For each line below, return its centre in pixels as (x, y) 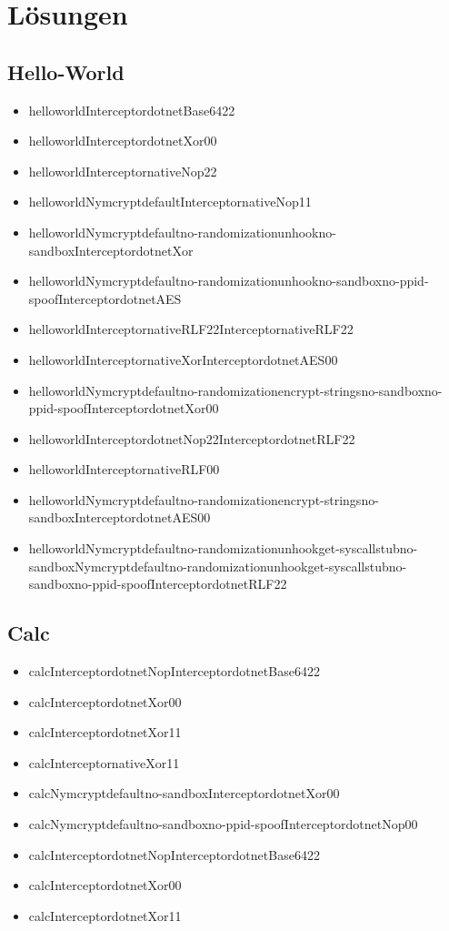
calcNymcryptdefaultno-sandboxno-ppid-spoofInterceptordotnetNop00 (223, 824)
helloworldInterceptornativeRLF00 (124, 469)
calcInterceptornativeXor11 (104, 762)
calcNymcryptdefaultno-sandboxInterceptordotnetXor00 (184, 793)
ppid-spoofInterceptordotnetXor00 (124, 408)
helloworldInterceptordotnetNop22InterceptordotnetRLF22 (192, 438)
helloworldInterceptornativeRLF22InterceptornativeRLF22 (191, 329)
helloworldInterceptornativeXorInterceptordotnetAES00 (183, 359)
